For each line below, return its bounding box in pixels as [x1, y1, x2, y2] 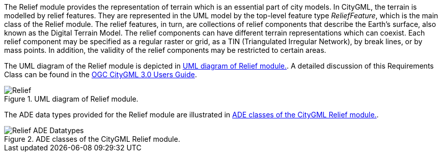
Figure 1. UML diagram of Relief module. [4, 95, 139, 103]
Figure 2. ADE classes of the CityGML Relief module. [4, 135, 180, 143]
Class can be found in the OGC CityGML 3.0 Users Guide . [4, 70, 197, 79]
